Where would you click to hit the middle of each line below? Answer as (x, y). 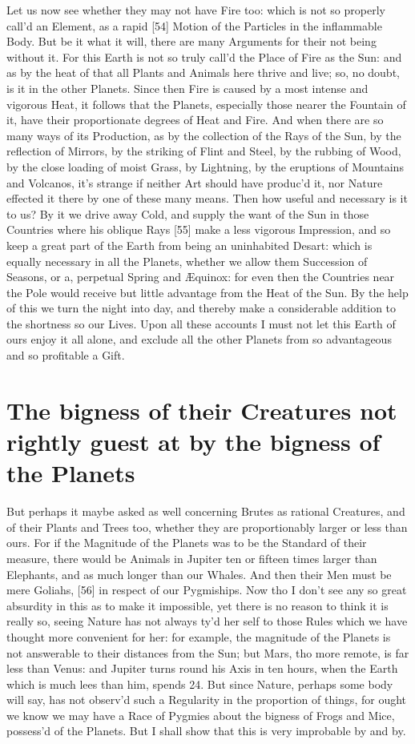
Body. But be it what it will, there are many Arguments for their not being (191, 41)
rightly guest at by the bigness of (193, 442)
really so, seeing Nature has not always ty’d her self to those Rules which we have (207, 621)
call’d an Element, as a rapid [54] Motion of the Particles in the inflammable (194, 25)
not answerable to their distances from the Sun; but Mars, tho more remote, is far (208, 652)
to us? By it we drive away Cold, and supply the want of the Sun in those (188, 213)
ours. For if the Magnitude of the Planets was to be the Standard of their (187, 543)
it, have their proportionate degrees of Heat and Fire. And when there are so (195, 120)
